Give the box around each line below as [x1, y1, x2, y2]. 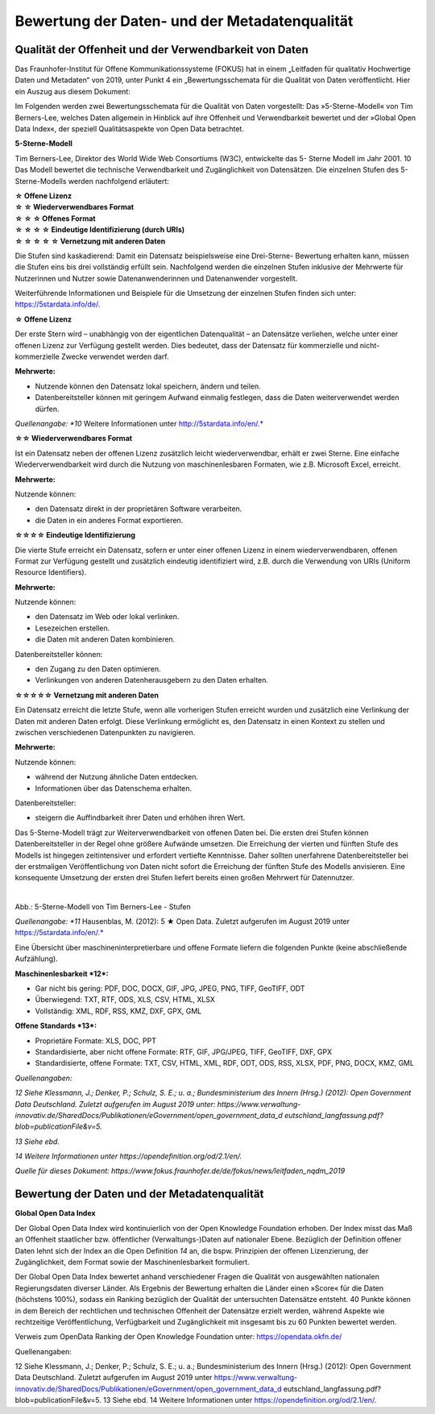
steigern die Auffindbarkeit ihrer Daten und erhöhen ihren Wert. [35, 813, 246, 822]
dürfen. [35, 404, 60, 414]
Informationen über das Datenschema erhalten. [35, 783, 193, 793]
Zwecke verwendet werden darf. [60, 351, 169, 362]
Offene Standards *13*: [14, 1021, 97, 1031]
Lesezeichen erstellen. [35, 623, 110, 633]
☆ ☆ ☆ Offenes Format [14, 214, 96, 223]
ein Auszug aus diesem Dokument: [14, 86, 130, 96]
